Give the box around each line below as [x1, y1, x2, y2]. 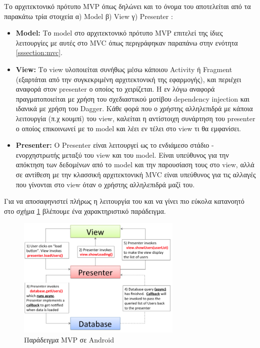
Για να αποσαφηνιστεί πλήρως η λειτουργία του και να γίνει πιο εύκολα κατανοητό [4, 196, 244, 206]
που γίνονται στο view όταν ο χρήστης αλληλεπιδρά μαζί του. [15, 179, 195, 189]
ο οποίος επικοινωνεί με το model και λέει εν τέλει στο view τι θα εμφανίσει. [15, 123, 241, 133]
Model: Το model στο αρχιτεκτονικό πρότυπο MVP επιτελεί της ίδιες [15, 28, 223, 38]
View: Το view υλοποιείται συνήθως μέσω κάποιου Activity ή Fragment [15, 64, 232, 74]
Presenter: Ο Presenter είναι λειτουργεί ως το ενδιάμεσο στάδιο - [15, 140, 214, 150]
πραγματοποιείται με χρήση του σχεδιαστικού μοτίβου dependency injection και [15, 93, 249, 104]
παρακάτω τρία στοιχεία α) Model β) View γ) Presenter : [4, 11, 173, 21]
